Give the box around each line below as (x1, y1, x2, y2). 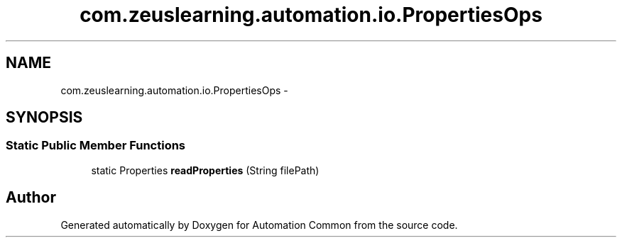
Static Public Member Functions (6, 138, 186, 153)
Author (6, 188, 56, 207)
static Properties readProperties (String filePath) (91, 164, 320, 176)
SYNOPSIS (6, 108, 83, 127)
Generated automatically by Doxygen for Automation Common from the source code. (60, 218, 458, 231)
